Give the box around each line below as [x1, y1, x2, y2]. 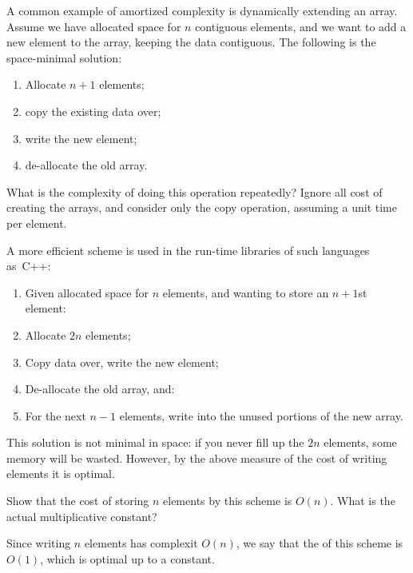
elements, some [324, 434, 397, 451]
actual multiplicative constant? [6, 507, 157, 524]
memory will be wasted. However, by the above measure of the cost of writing [6, 449, 387, 466]
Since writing [6, 535, 71, 551]
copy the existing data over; [25, 102, 161, 119]
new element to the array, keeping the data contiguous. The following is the [6, 34, 376, 50]
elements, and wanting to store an [162, 284, 329, 300]
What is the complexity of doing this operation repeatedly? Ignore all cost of [6, 183, 383, 200]
